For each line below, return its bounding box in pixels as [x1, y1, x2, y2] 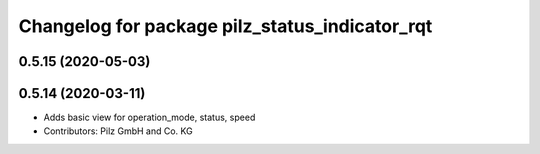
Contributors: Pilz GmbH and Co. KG [43, 125, 194, 137]
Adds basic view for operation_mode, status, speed [43, 111, 256, 124]
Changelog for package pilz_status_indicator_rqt [18, 15, 433, 37]
